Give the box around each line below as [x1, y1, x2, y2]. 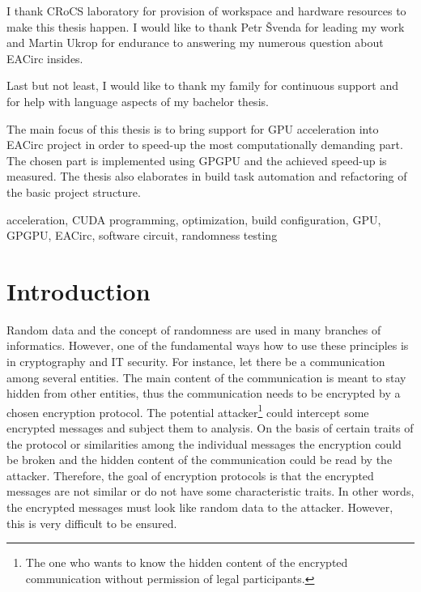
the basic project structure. [6, 183, 141, 200]
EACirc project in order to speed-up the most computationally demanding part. [6, 136, 403, 153]
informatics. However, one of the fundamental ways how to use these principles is [6, 337, 409, 354]
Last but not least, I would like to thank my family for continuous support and [6, 77, 399, 94]
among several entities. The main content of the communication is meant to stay [6, 368, 406, 385]
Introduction [6, 274, 151, 307]
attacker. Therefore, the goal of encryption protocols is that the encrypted [6, 466, 374, 483]
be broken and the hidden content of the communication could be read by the [6, 451, 393, 468]
